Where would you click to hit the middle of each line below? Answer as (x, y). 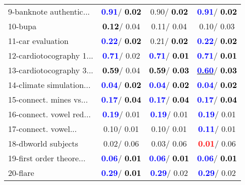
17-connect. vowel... (42, 129)
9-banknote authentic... (49, 11)
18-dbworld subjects (43, 143)
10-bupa (22, 26)
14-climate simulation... (50, 85)
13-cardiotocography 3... (51, 70)
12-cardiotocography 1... (51, 55)
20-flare (21, 173)
